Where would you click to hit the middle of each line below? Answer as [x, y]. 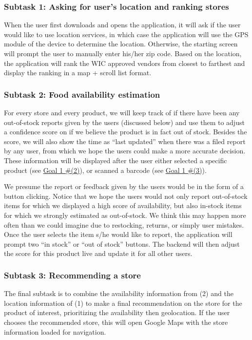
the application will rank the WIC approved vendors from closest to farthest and [125, 63]
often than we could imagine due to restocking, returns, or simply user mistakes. [124, 224]
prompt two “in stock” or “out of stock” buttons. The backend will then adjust [122, 244]
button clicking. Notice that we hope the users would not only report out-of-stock [126, 196]
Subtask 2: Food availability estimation [82, 94]
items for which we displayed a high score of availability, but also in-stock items [123, 205]
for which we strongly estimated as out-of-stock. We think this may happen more [125, 215]
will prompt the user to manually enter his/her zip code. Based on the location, [123, 53]
